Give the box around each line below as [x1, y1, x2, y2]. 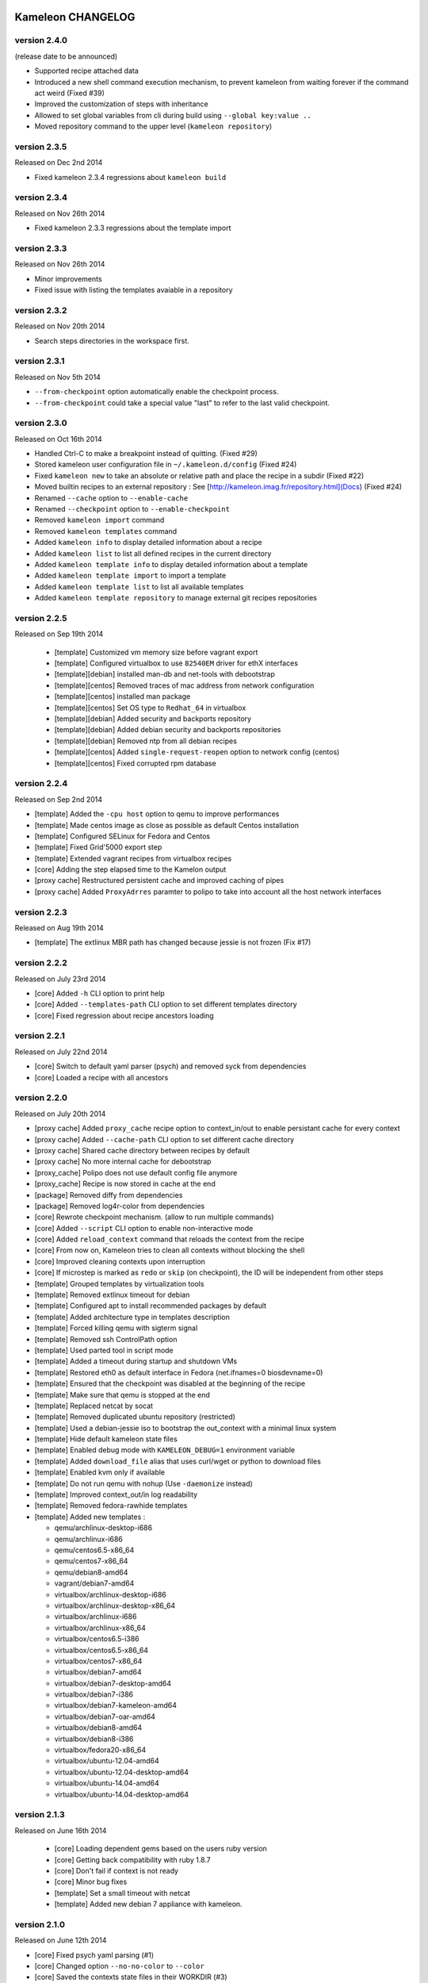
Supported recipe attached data [34, 66, 139, 75]
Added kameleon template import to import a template [34, 571, 227, 581]
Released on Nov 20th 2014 [14, 321, 106, 331]
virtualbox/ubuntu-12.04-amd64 [54, 1756, 159, 1766]
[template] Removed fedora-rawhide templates [34, 1501, 188, 1510]
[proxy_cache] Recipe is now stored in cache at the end [34, 1179, 216, 1189]
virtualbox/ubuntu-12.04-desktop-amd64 [54, 1767, 189, 1777]
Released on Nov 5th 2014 [14, 372, 101, 382]
